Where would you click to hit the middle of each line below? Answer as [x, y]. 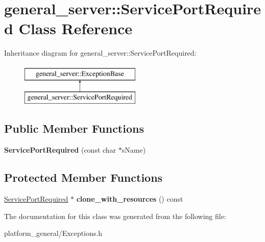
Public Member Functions [74, 128]
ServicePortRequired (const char [60, 150]
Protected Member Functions [83, 177]
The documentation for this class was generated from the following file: [115, 216]
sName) [134, 150]
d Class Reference [68, 28]
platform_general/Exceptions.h [53, 233]
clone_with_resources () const [130, 199]
